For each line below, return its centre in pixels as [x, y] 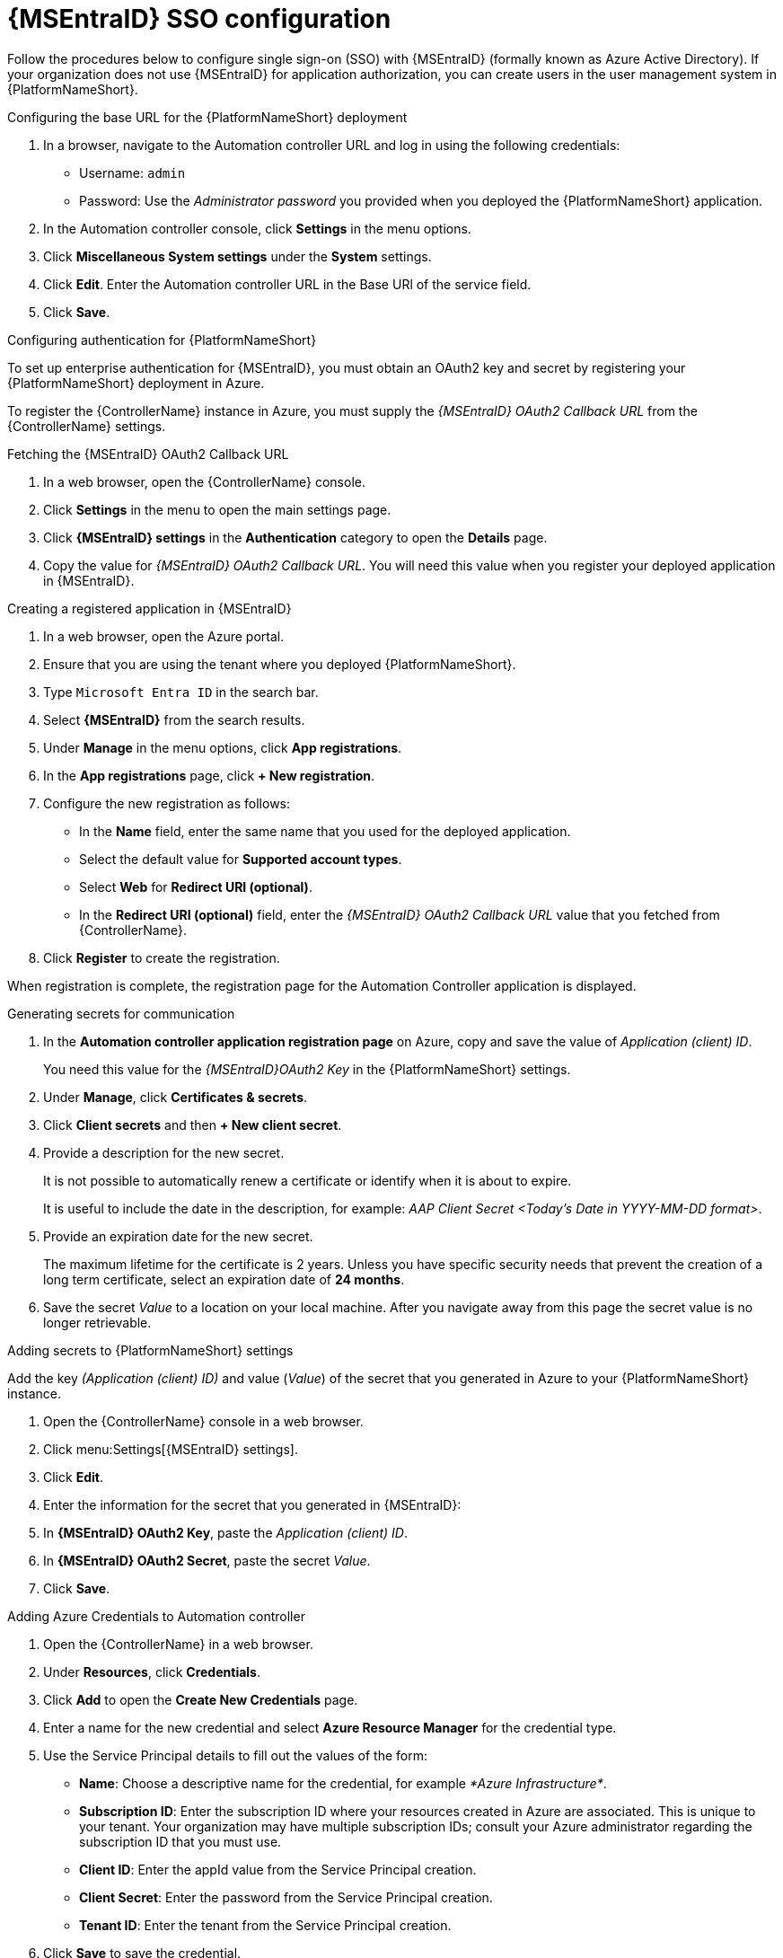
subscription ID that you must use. [180, 1841]
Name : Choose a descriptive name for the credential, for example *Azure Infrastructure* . [343, 1783]
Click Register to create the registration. [162, 957]
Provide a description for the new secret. [164, 1152]
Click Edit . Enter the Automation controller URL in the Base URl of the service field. [287, 284]
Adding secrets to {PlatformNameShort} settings [150, 1350]
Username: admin [132, 172]
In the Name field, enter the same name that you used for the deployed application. [325, 831]
